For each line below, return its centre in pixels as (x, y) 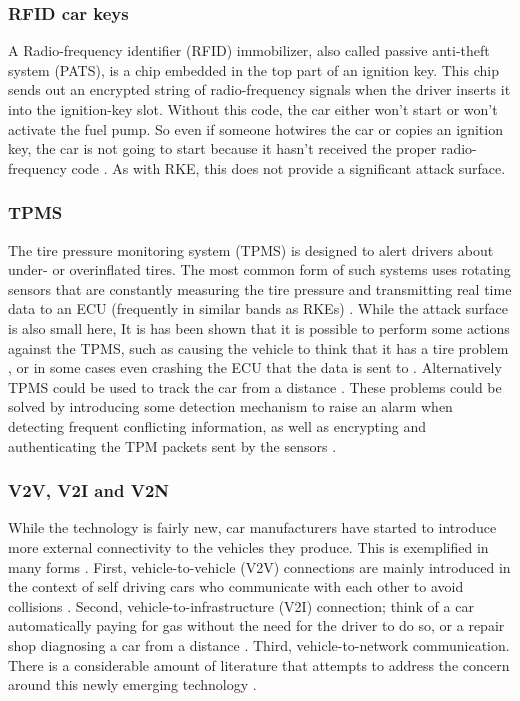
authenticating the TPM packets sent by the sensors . (172, 445)
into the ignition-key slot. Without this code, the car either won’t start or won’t (253, 109)
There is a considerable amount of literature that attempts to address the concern (259, 664)
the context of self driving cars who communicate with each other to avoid (236, 586)
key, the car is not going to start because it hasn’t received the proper (222, 148)
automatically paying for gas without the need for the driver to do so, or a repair (256, 625)
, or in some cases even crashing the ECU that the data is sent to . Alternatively (255, 367)
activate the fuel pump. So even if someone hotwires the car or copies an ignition (255, 128)
